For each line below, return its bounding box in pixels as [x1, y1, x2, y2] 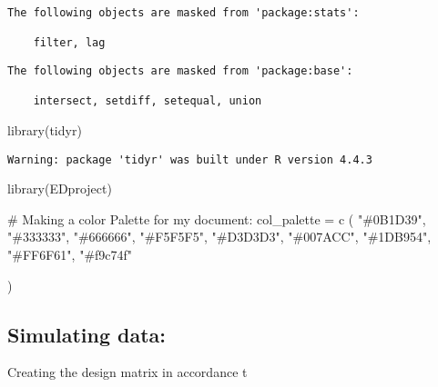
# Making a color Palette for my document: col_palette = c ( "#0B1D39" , [7, 209, 426, 228]
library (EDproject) [7, 179, 112, 198]
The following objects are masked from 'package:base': [7, 64, 353, 77]
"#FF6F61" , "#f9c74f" [7, 244, 133, 263]
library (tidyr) [7, 120, 82, 139]
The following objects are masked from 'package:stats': [7, 6, 360, 19]
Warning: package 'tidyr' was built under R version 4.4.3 [7, 153, 372, 166]
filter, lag [33, 36, 106, 50]
